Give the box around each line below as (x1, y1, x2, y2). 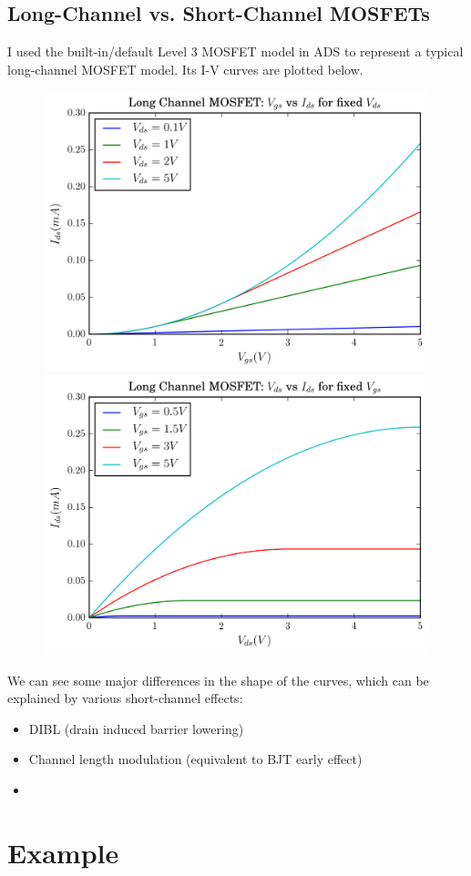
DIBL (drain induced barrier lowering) (28, 718, 244, 738)
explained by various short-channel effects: (7, 688, 243, 708)
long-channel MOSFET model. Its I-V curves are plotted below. (7, 59, 363, 78)
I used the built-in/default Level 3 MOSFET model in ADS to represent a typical (7, 42, 464, 61)
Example (7, 833, 119, 871)
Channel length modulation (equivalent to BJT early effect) (28, 749, 363, 769)
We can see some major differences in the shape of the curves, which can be (7, 670, 429, 689)
